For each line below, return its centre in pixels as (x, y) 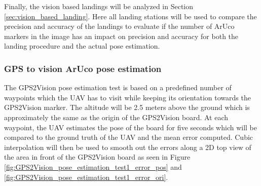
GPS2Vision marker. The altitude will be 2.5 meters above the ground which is (127, 107)
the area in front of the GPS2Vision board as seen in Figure (97, 157)
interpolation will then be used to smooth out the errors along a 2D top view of (128, 147)
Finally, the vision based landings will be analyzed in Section (99, 6)
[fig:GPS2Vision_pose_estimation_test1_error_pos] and (93, 166)
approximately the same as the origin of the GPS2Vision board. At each (116, 117)
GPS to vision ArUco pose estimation (83, 68)
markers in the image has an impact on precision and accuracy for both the (121, 36)
